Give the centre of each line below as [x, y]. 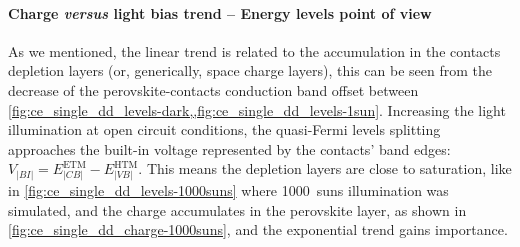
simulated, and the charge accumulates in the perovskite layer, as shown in [237, 209]
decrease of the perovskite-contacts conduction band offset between [213, 89]
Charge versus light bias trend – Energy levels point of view [220, 12]
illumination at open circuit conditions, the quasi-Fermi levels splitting [224, 129]
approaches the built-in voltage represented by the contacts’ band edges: [229, 148]
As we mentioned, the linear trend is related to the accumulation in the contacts [254, 50]
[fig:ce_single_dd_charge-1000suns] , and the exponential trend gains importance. [258, 229]
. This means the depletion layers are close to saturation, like [325, 168]
